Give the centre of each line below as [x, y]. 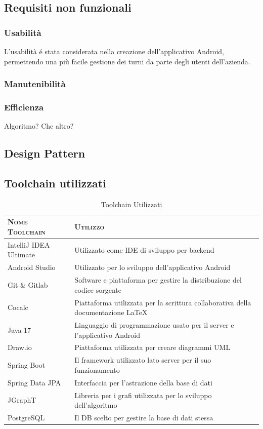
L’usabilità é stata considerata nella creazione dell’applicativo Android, [114, 51]
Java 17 [19, 329]
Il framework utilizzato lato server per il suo [143, 360]
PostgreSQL [26, 418]
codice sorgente [98, 289]
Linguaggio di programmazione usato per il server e [154, 325]
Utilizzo [90, 227]
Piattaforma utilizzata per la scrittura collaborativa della [163, 302]
